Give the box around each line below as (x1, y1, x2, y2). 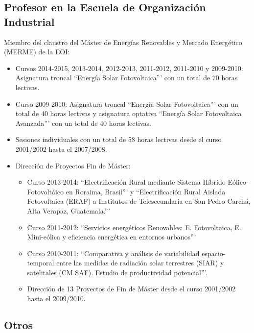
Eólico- (228, 177, 249, 187)
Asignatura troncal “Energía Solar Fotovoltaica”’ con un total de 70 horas (15, 72, 238, 83)
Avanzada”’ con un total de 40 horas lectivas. (15, 118, 151, 128)
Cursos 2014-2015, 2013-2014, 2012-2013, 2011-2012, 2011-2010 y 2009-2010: (15, 63, 243, 73)
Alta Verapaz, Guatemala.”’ (27, 205, 110, 215)
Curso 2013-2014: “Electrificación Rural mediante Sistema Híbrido (27, 177, 226, 187)
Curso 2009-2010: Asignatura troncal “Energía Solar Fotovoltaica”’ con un (15, 98, 238, 109)
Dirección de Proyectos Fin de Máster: (15, 160, 131, 170)
